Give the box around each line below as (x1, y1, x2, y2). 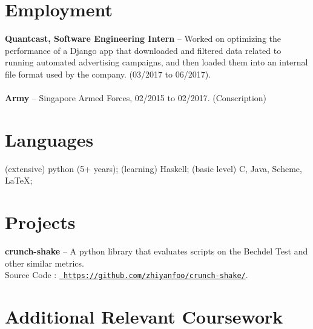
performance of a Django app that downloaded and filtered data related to (5, 44, 282, 56)
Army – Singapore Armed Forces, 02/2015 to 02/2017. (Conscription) (5, 91, 266, 104)
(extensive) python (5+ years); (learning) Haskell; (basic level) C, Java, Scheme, (5, 162, 302, 174)
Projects (5, 210, 76, 234)
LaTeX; (5, 174, 33, 187)
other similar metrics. (5, 256, 84, 269)
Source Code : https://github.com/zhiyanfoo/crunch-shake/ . (5, 268, 248, 281)
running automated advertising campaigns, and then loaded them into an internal (5, 56, 308, 68)
